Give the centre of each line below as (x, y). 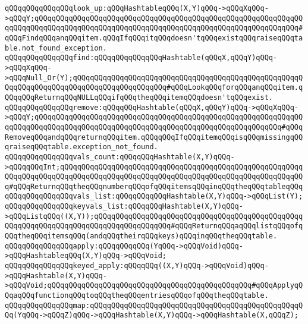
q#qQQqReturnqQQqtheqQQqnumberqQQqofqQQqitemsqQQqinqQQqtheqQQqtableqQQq (154, 186)
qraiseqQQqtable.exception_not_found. (81, 147)
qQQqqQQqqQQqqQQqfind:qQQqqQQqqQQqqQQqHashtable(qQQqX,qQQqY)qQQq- (141, 58)
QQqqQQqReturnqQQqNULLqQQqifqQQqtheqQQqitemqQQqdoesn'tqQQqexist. (139, 97)
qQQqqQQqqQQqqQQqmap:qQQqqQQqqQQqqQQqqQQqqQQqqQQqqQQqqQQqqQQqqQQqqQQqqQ (154, 305)
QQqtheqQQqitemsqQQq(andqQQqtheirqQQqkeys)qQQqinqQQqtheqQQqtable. (141, 236)
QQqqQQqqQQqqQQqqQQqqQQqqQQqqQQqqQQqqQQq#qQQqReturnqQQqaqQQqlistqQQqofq (154, 226)
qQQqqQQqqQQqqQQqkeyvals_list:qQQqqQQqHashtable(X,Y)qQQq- (124, 207)
